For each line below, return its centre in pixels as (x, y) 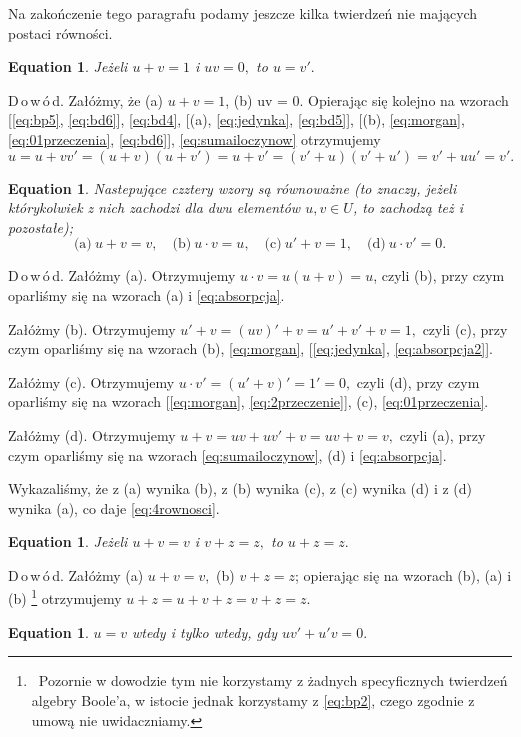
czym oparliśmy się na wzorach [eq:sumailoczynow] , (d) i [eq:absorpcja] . (227, 454)
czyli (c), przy (465, 328)
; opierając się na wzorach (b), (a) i (403, 574)
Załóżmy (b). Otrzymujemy (92, 328)
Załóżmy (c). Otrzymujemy (91, 381)
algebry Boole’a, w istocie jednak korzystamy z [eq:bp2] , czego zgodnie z (253, 699)
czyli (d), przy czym (418, 381)
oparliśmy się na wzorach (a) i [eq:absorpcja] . (146, 294)
